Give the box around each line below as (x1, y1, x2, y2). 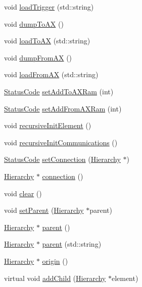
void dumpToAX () (4, 18, 64, 29)
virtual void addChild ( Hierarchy (4, 272, 106, 283)
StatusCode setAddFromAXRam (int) (4, 103, 122, 113)
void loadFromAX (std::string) (4, 69, 99, 80)
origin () (42, 255, 68, 266)
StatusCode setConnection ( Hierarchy (4, 154, 121, 164)
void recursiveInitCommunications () (4, 137, 118, 147)
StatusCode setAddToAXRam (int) (4, 86, 114, 96)
